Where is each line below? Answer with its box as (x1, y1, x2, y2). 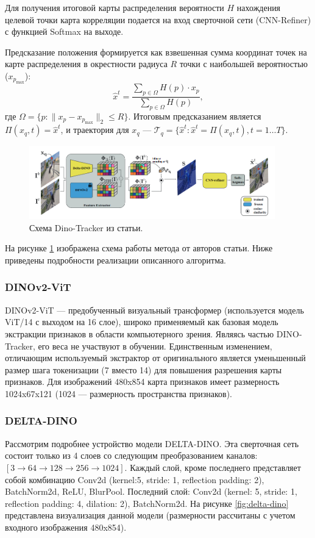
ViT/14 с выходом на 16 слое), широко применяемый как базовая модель (5, 315, 278, 328)
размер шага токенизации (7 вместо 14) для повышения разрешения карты (5, 363, 282, 376)
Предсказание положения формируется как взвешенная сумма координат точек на (5, 45, 307, 58)
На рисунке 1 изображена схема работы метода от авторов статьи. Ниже (5, 242, 273, 254)
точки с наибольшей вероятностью (179, 57, 308, 70)
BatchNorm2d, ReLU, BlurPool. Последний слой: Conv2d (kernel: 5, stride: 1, (5, 485, 297, 498)
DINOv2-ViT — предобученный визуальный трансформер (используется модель (5, 303, 304, 316)
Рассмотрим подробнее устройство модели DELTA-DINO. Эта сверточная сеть (5, 437, 299, 450)
